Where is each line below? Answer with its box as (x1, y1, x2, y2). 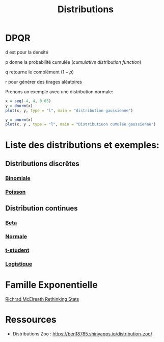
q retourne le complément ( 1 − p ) (5, 69, 74, 75)
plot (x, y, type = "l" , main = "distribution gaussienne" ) (5, 108, 133, 113)
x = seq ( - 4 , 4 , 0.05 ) (5, 98, 51, 103)
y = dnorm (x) (5, 103, 33, 108)
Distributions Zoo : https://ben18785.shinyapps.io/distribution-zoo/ (12, 330, 153, 337)
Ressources (5, 313, 57, 325)
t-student (5, 246, 30, 253)
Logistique (5, 260, 32, 267)
